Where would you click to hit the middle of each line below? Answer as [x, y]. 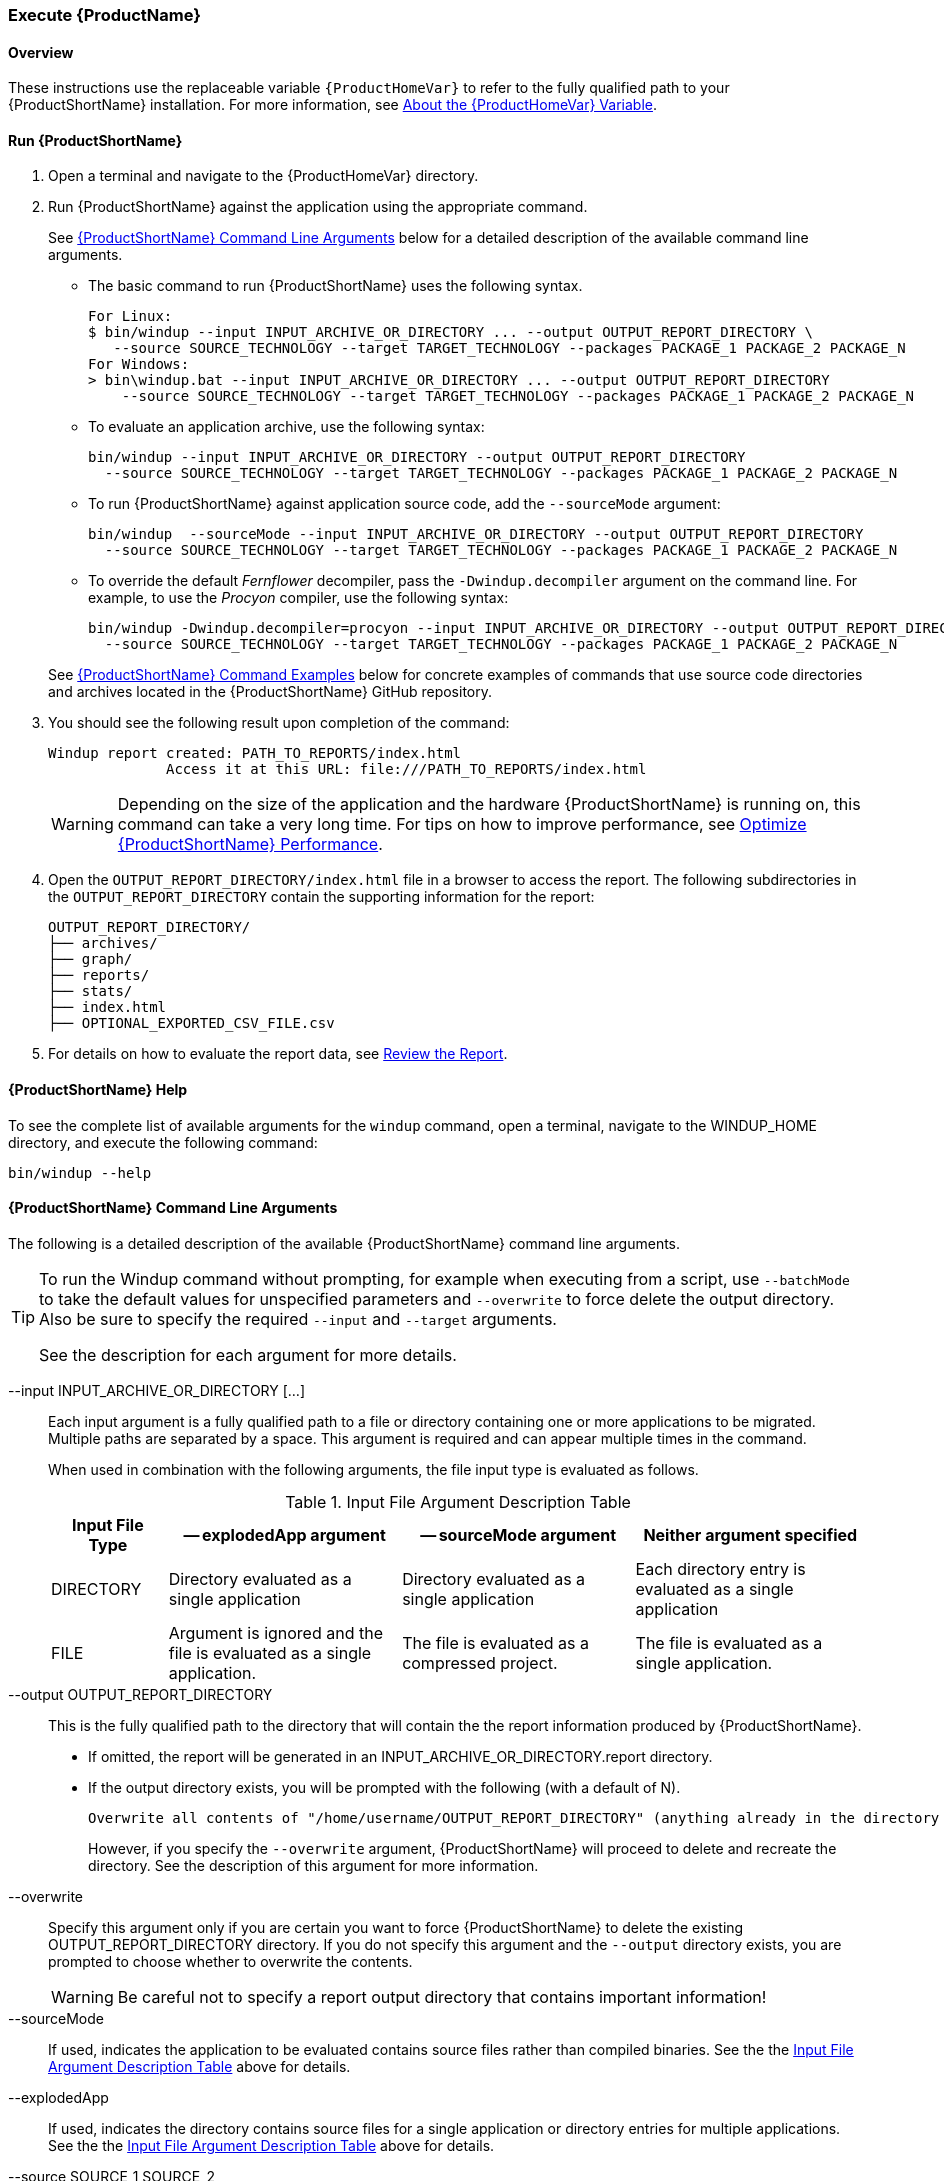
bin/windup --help [80, 1172]
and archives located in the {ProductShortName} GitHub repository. [270, 692]
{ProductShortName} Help [98, 1090]
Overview [41, 52]
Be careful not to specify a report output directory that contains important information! [442, 1996]
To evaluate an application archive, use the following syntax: [286, 427]
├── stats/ [90, 991]
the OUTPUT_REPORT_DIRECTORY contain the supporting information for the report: [321, 897]
